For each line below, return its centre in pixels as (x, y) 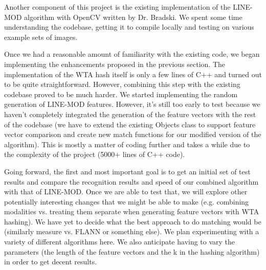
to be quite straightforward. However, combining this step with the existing (122, 84)
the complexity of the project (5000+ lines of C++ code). (95, 154)
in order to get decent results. (51, 262)
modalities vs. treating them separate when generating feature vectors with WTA (132, 211)
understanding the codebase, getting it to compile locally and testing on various (129, 27)
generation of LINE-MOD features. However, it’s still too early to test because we (132, 104)
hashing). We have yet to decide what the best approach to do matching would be (133, 221)
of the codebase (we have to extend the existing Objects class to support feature (130, 124)
